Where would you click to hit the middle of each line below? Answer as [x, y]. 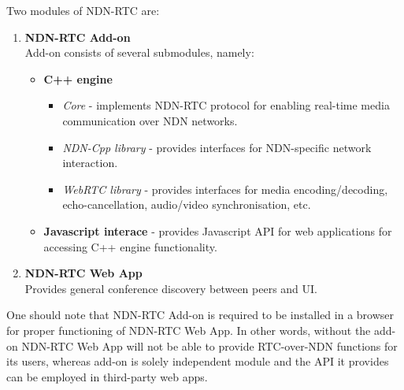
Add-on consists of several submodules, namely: [139, 52]
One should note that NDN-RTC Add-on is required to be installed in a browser [200, 315]
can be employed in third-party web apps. [107, 376]
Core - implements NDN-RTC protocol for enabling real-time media [226, 105]
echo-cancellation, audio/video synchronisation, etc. [187, 204]
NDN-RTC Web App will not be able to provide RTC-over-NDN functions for [209, 345]
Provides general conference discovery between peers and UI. [171, 288]
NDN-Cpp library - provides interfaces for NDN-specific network [217, 147]
